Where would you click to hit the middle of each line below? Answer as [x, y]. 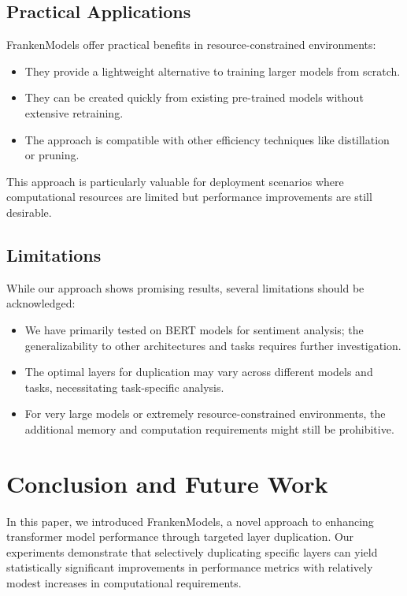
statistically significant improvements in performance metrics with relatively [190, 567]
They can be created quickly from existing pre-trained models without [194, 97]
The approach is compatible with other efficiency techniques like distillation [207, 139]
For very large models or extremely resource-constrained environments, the [205, 413]
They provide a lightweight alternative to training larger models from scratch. [213, 71]
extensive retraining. [74, 112]
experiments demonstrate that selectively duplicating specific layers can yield [192, 551]
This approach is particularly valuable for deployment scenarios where [175, 181]
